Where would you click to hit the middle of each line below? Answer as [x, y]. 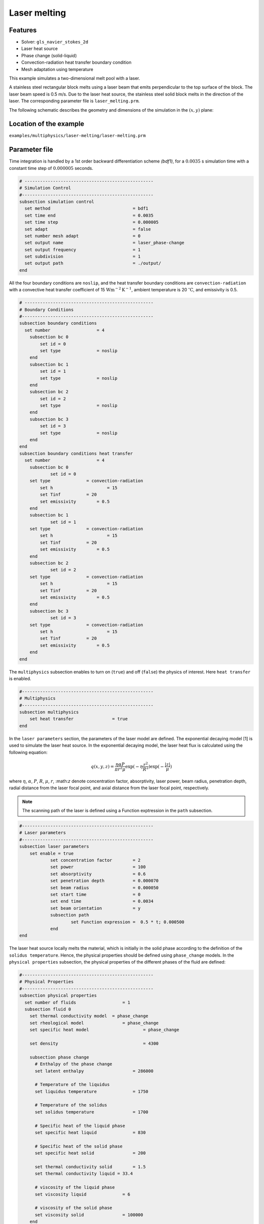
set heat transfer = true [79, 719]
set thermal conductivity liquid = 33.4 [84, 1174]
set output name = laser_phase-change [105, 243]
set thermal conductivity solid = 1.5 [90, 1167]
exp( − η [134, 766]
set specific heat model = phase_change [104, 1030]
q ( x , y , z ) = [102, 766]
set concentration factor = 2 [95, 860]
